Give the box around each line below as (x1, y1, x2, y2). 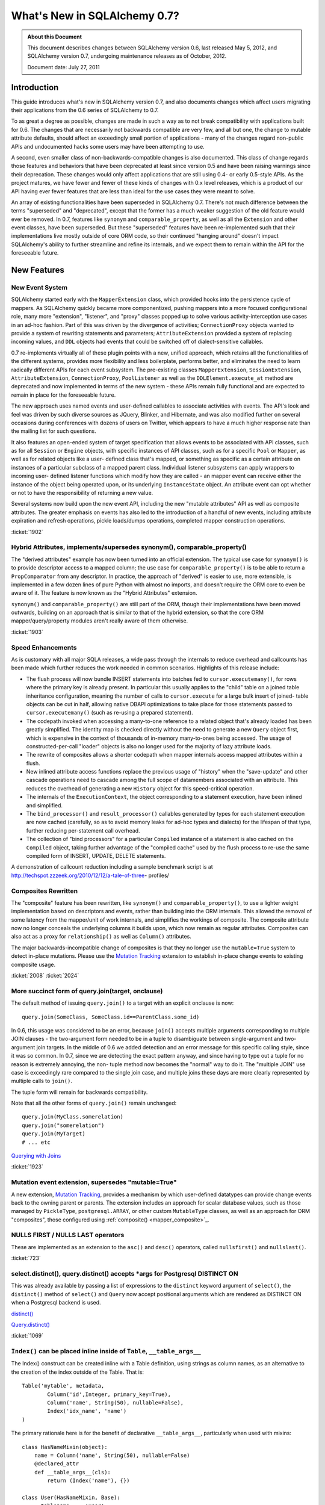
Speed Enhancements (11, 643, 77, 651)
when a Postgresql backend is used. (11, 1299, 102, 1306)
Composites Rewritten (11, 887, 78, 895)
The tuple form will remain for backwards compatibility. (11, 1088, 148, 1096)
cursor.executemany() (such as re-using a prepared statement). (26, 709, 193, 716)
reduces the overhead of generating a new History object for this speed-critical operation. (26, 784, 255, 792)
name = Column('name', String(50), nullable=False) (34, 1452, 190, 1459)
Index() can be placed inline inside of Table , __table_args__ (11, 1347, 201, 1356)
